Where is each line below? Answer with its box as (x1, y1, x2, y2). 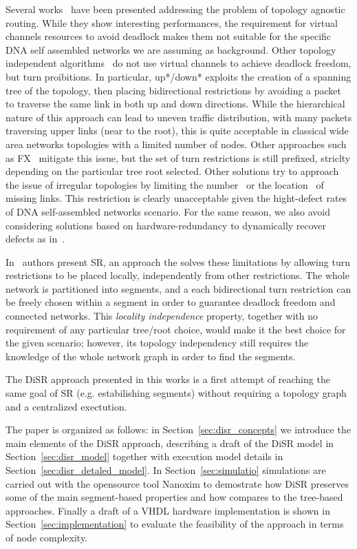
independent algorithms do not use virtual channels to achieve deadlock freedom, (6, 56, 351, 70)
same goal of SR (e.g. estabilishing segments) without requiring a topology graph (6, 386, 347, 400)
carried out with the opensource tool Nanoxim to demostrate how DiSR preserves (6, 476, 349, 490)
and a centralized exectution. (6, 399, 127, 413)
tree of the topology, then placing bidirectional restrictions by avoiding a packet (6, 83, 342, 97)
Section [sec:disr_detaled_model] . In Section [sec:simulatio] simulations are (6, 463, 326, 477)
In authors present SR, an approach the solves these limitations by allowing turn (6, 254, 350, 269)
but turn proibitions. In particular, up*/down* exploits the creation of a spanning (6, 69, 351, 83)
